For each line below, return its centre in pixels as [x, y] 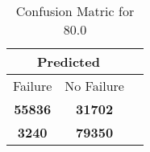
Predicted [69, 62]
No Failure [94, 86]
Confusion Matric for [75, 11]
